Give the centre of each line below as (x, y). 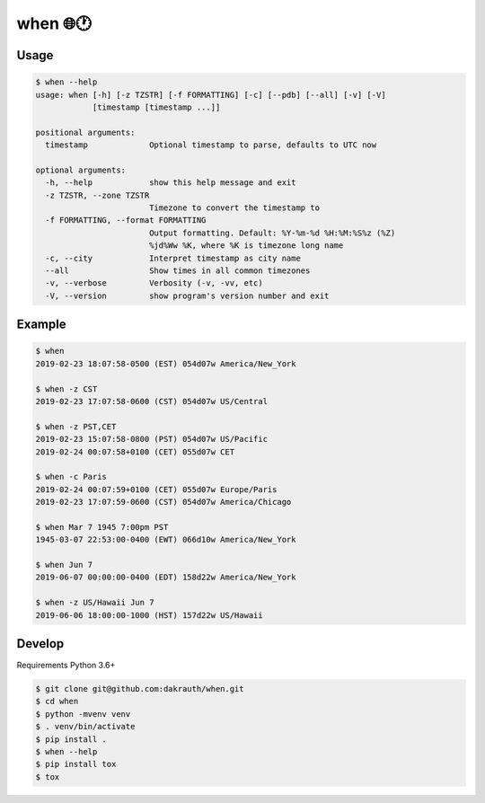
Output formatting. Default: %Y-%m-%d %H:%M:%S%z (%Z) (272, 233)
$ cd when (57, 702)
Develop (40, 644)
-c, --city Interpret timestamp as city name (173, 258)
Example (41, 325)
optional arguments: (80, 170)
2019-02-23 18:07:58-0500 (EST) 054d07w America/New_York (166, 363)
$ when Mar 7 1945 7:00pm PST (102, 527)
